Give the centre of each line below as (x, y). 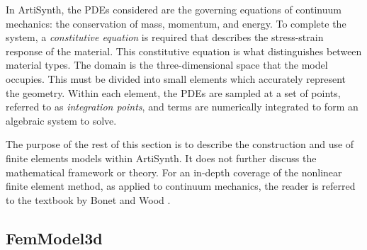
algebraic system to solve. (61, 120)
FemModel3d (54, 238)
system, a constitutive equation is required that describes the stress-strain (165, 37)
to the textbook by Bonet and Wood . (88, 199)
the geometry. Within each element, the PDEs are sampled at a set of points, (173, 92)
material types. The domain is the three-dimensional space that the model (167, 65)
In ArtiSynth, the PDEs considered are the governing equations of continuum (174, 9)
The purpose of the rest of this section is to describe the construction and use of (180, 144)
